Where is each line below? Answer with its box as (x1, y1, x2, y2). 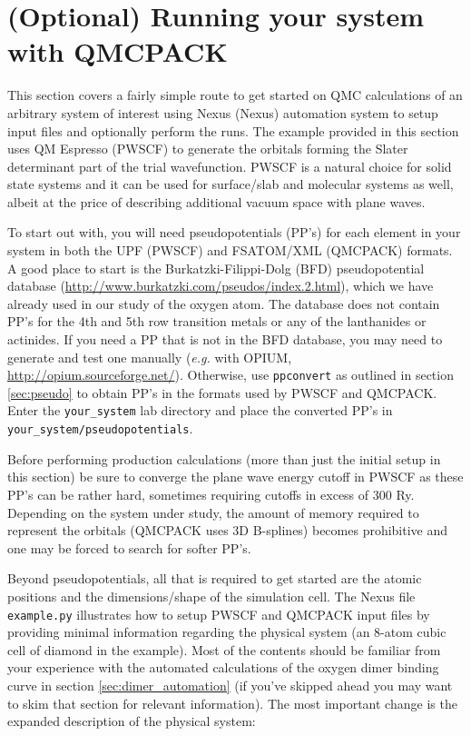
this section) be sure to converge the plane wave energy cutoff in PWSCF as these (7, 467, 464, 486)
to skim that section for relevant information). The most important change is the (7, 693, 457, 712)
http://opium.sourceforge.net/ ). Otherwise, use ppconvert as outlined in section (7, 365, 454, 384)
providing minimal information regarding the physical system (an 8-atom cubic (7, 622, 446, 642)
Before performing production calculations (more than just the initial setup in (7, 449, 441, 468)
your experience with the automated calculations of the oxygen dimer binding (7, 658, 439, 677)
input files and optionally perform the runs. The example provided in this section (7, 121, 459, 140)
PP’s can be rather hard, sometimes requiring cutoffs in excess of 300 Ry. (7, 484, 415, 503)
